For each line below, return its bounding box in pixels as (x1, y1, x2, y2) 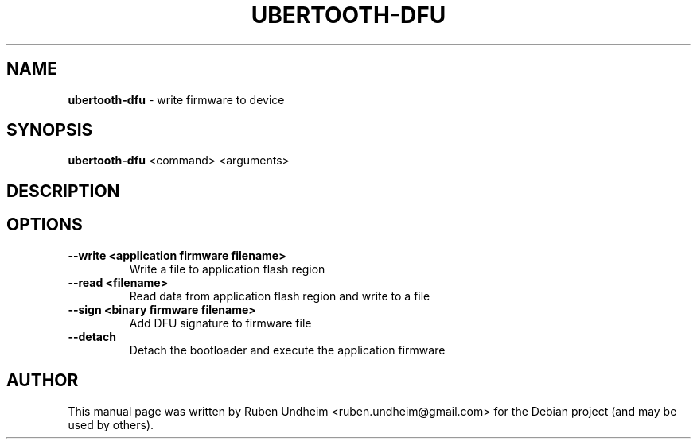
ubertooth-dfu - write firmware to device (68, 92, 285, 106)
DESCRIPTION (6, 180, 120, 201)
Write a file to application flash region (129, 261, 325, 276)
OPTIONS (6, 215, 83, 235)
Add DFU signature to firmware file (129, 315, 312, 330)
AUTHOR (6, 370, 79, 391)
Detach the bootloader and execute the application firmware (129, 342, 446, 357)
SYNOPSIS (6, 120, 93, 141)
